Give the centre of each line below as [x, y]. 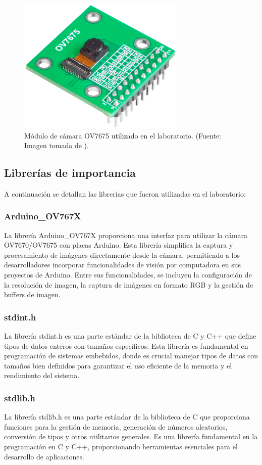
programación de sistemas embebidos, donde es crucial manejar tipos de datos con [131, 356]
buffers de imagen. [32, 294]
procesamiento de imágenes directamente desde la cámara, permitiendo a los [122, 254]
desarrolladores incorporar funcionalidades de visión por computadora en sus [123, 265]
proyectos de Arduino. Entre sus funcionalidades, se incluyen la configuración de [128, 275]
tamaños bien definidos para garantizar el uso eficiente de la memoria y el [118, 365]
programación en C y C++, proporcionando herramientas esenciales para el [121, 447]
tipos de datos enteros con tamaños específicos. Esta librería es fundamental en [126, 345]
